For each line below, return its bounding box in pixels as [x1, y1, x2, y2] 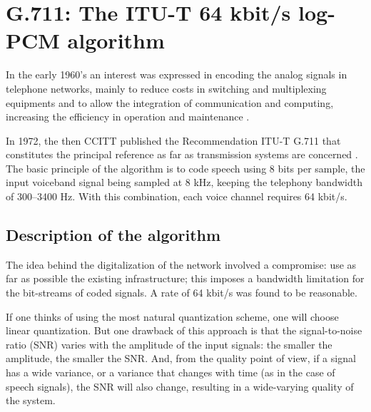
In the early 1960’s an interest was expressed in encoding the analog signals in [6, 67, 347, 82]
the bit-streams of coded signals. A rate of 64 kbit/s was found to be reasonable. [6, 285, 357, 300]
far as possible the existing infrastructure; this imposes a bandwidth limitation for [6, 271, 365, 286]
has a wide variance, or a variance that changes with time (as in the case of [6, 365, 335, 380]
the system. [6, 393, 56, 408]
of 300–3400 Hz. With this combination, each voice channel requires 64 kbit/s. [6, 189, 347, 204]
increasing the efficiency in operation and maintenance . [6, 109, 250, 124]
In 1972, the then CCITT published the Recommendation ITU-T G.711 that [6, 133, 341, 148]
